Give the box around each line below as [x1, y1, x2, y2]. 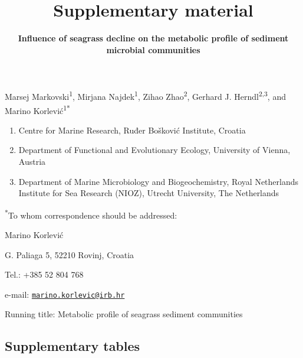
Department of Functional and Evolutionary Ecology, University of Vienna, [18, 144, 291, 156]
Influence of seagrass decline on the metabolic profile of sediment [18, 32, 289, 44]
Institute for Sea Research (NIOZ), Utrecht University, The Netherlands [18, 187, 279, 199]
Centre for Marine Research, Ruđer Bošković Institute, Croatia [18, 123, 246, 136]
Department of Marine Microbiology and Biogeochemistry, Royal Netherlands [18, 175, 299, 187]
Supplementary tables [5, 337, 140, 355]
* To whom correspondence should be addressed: [5, 207, 177, 221]
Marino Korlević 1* [5, 102, 70, 116]
